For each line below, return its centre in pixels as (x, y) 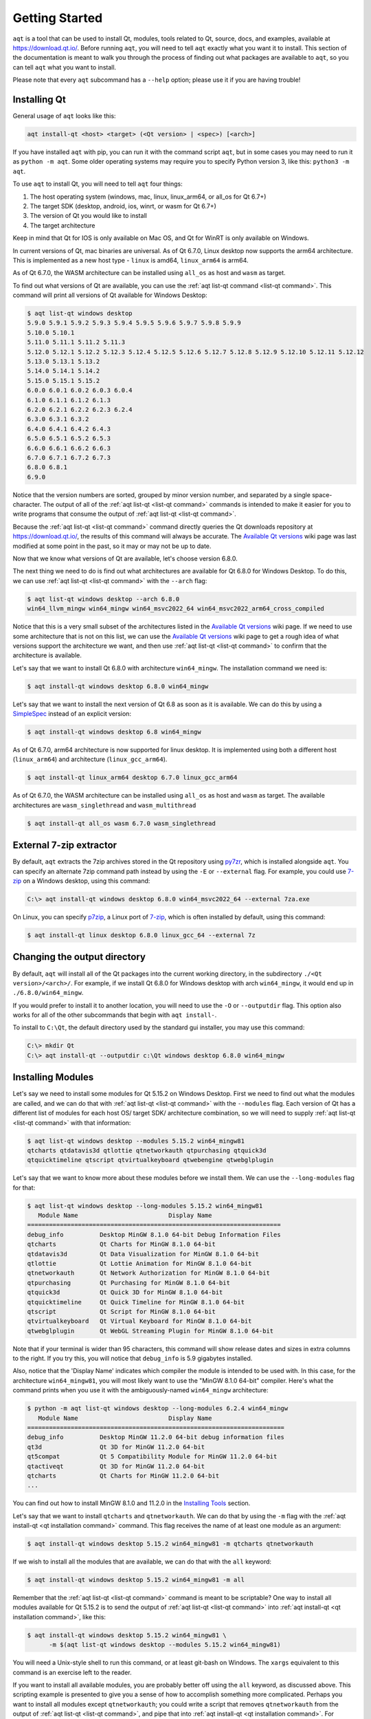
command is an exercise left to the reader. (72, 1672)
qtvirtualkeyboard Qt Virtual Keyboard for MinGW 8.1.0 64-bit (139, 1321)
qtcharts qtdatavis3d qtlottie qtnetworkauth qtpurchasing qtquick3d (147, 1150)
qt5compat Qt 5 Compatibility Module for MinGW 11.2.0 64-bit (152, 1457)
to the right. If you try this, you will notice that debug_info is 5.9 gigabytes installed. (133, 1359)
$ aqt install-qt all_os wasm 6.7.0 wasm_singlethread (121, 823)
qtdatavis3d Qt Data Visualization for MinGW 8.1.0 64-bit (143, 1254)
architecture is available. (47, 655)
